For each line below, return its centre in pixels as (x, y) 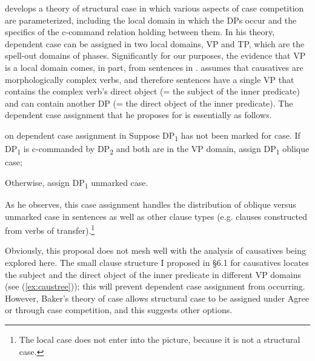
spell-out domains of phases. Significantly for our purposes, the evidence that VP (155, 55)
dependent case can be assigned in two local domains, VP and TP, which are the (155, 43)
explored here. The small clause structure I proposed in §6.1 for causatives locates (157, 262)
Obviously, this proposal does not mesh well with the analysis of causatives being (155, 250)
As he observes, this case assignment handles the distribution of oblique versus (151, 204)
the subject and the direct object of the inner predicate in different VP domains (153, 274)
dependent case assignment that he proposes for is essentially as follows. (138, 115)
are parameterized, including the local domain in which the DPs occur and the (151, 20)
